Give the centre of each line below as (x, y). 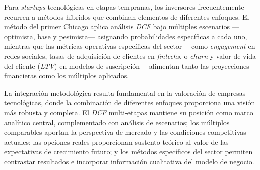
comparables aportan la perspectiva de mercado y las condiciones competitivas (125, 132)
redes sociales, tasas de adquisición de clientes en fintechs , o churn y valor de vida (130, 56)
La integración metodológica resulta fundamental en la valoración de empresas (125, 92)
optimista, (20, 36)
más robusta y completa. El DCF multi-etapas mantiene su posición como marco (129, 112)
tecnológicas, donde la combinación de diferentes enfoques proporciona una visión (130, 102)
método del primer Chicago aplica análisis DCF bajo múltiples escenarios (117, 26)
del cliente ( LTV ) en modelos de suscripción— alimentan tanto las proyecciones (127, 66)
